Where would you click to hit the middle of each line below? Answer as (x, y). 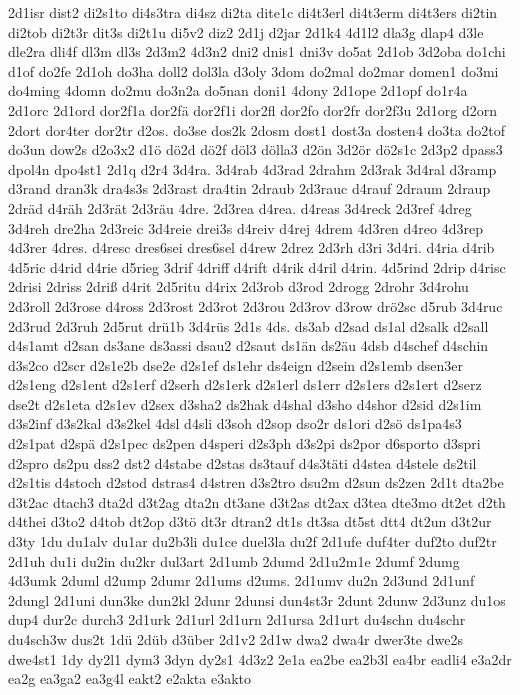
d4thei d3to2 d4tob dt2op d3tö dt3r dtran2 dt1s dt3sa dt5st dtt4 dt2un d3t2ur (250, 521)
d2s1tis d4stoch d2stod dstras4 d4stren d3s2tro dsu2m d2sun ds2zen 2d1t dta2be (256, 482)
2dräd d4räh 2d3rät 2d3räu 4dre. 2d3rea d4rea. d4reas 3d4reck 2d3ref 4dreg (240, 207)
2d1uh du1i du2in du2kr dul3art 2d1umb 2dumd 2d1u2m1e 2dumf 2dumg (234, 560)
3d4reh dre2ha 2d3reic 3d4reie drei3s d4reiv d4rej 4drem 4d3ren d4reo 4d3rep (245, 227)
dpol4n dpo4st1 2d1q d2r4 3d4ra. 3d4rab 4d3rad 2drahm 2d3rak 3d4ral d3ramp (252, 168)
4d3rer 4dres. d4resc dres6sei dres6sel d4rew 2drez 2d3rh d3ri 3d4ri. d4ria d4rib (251, 247)
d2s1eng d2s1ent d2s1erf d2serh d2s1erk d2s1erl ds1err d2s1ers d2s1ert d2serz (245, 384)
